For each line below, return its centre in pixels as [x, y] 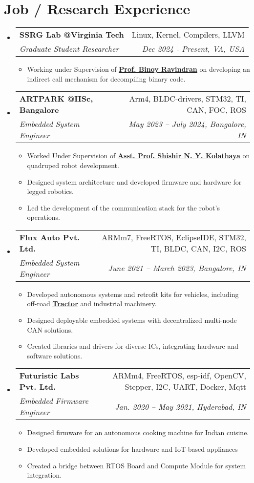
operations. [44, 217]
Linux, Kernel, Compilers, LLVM [188, 35]
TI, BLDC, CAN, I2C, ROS [198, 248]
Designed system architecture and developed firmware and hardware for [134, 181]
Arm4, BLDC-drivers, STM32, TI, [188, 99]
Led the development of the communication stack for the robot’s [123, 207]
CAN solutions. [50, 329]
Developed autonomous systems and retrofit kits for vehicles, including [133, 294]
